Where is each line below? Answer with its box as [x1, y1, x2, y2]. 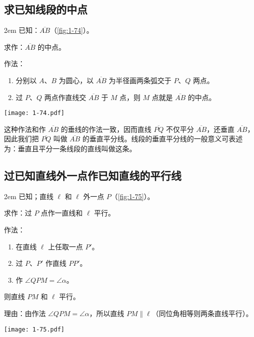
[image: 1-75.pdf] [4, 326, 65, 333]
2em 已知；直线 [4, 191, 54, 201]
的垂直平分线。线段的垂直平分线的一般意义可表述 [82, 133, 243, 144]
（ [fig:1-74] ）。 [50, 25, 93, 35]
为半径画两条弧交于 [108, 75, 171, 85]
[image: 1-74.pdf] [4, 110, 65, 117]
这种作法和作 [4, 123, 46, 134]
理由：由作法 [4, 308, 46, 318]
